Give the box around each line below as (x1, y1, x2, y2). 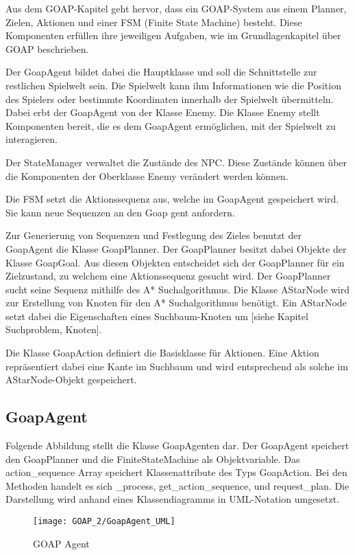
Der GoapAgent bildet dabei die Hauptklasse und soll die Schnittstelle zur (5, 65, 317, 79)
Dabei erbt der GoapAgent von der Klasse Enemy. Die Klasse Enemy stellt (5, 105, 320, 120)
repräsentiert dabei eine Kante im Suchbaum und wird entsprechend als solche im (5, 359, 348, 373)
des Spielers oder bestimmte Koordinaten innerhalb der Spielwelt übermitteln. (5, 91, 334, 106)
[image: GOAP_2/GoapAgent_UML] (33, 517, 175, 527)
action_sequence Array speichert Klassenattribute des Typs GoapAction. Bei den (5, 465, 347, 479)
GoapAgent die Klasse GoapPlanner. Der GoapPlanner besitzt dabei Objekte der (5, 241, 347, 256)
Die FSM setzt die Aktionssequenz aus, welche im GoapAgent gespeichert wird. (5, 192, 339, 206)
